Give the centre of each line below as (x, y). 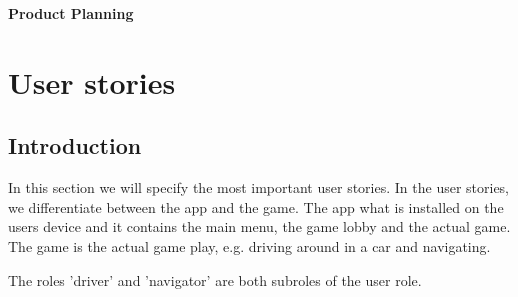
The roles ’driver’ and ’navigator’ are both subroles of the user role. (215, 279)
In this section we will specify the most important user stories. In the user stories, (259, 187)
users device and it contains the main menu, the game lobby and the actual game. (259, 226)
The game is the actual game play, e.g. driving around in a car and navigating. (249, 245)
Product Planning (71, 13)
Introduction (75, 145)
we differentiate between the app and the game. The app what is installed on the (256, 206)
